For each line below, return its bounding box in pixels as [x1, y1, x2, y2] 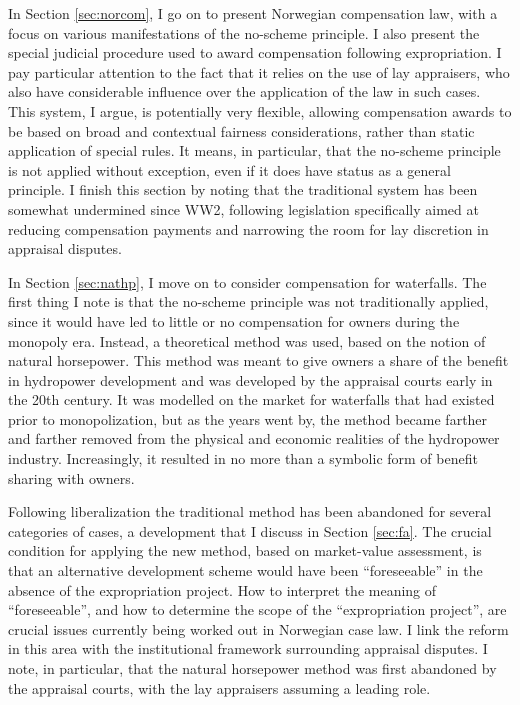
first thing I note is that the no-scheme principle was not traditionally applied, [8, 291, 489, 312]
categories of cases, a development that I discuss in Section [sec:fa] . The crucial [8, 520, 492, 541]
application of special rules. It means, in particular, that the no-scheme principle [8, 140, 501, 161]
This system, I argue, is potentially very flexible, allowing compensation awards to [8, 100, 512, 121]
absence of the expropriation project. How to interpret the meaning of [8, 579, 437, 600]
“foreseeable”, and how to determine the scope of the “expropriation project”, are [8, 599, 507, 620]
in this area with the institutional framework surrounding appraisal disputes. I [8, 638, 488, 659]
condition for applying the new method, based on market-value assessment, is [8, 540, 482, 561]
